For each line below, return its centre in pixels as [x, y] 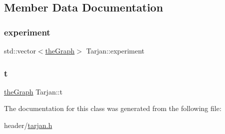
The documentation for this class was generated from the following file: [113, 108]
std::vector [20, 50]
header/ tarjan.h [28, 125]
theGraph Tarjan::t [33, 91]
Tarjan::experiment [115, 50]
